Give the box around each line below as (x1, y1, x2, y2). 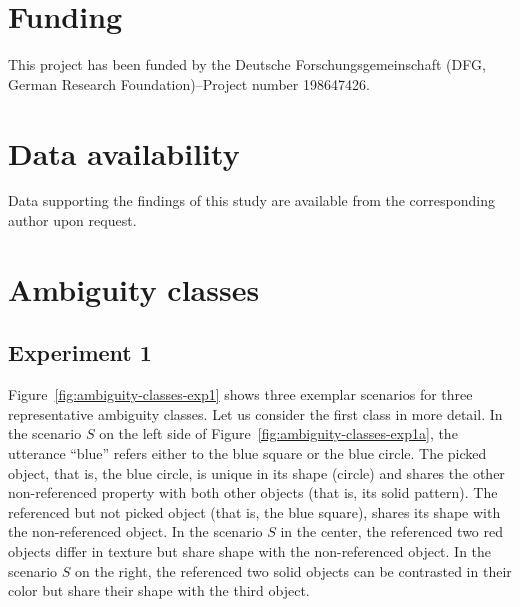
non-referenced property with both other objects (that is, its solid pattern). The (8, 482, 498, 503)
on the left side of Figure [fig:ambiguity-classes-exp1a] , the (99, 423, 458, 444)
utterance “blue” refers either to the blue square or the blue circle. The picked (8, 442, 487, 463)
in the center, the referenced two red (280, 521, 504, 542)
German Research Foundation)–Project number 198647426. (8, 73, 370, 94)
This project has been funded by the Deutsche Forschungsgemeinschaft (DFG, (8, 54, 486, 75)
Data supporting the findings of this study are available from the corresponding (8, 190, 495, 211)
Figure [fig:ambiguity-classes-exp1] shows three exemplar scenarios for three (8, 384, 473, 405)
